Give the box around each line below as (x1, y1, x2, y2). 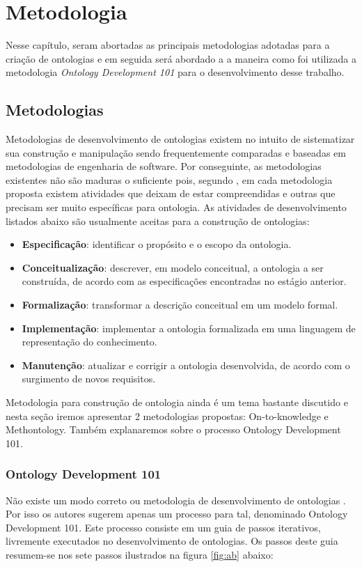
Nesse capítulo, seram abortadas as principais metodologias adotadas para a (6, 38, 330, 52)
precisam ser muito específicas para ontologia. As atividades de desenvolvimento (6, 200, 347, 215)
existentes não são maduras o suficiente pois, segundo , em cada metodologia (6, 172, 333, 187)
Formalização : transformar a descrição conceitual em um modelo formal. (22, 297, 338, 312)
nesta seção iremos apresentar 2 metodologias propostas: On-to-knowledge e (6, 408, 329, 423)
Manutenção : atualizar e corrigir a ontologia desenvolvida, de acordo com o (22, 357, 350, 372)
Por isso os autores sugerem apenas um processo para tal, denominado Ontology (6, 506, 348, 521)
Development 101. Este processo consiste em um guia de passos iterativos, (6, 520, 321, 534)
